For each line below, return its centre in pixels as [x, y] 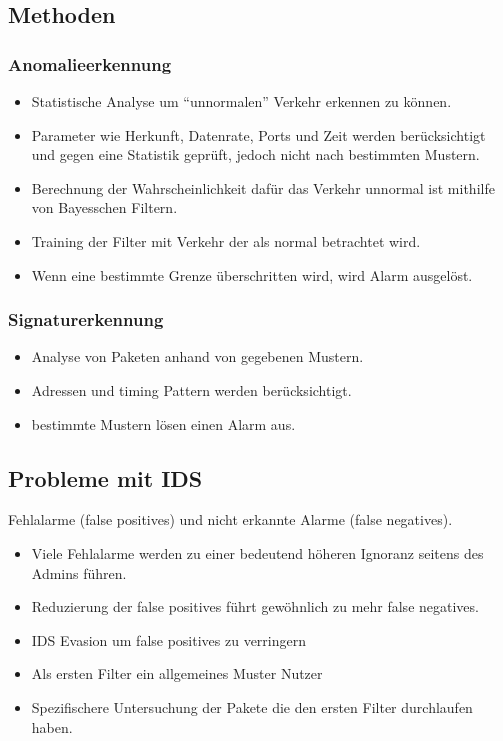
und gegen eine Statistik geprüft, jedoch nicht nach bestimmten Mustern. [255, 154]
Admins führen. [79, 572]
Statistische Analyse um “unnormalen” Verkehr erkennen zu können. [241, 101]
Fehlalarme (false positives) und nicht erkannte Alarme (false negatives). [230, 519]
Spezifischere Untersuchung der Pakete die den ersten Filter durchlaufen [252, 706]
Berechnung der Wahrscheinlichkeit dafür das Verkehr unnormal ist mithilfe [263, 187]
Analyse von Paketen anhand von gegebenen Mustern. [197, 356]
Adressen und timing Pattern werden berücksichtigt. [191, 389]
